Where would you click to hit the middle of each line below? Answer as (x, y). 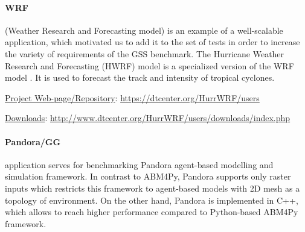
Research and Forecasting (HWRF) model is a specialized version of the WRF (149, 65)
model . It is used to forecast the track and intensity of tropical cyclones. (140, 77)
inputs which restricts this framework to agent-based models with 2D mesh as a (152, 188)
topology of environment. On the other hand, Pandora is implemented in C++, (152, 200)
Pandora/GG (33, 141)
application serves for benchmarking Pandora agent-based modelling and (139, 164)
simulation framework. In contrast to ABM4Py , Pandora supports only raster (148, 176)
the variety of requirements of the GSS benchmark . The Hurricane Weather (145, 53)
